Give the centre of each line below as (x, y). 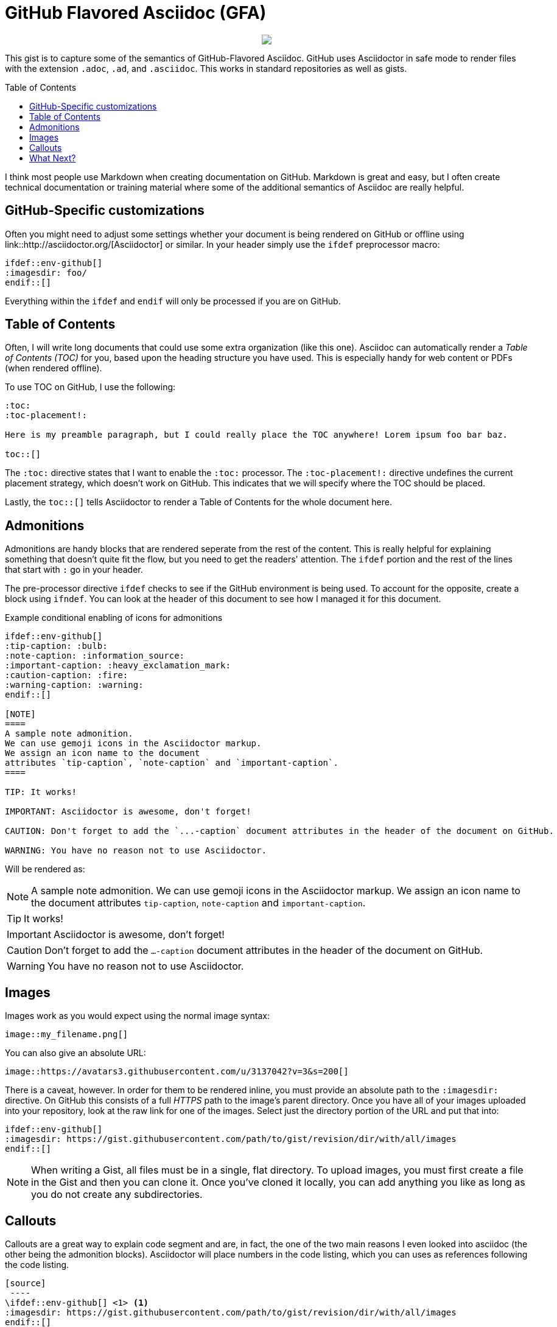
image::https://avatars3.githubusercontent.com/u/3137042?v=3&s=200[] (177, 1072)
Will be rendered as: (45, 869)
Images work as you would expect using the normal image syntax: (137, 1016)
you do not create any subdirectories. (117, 1195)
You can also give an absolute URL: (75, 1053)
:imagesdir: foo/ (46, 272)
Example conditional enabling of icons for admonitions (114, 618)
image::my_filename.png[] (67, 1035)
